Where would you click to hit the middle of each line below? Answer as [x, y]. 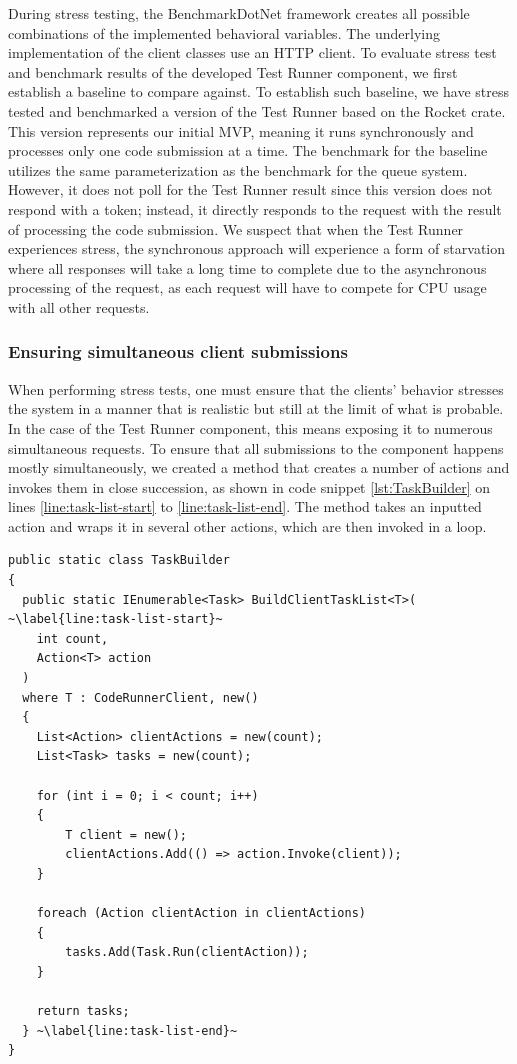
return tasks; [83, 1011]
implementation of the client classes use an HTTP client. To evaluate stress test [252, 52]
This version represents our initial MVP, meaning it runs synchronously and [241, 130]
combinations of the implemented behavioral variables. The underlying [224, 32]
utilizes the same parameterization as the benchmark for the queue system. [238, 169]
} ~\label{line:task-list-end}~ [130, 1030]
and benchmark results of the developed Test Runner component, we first [233, 71]
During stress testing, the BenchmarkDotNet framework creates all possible [239, 13]
